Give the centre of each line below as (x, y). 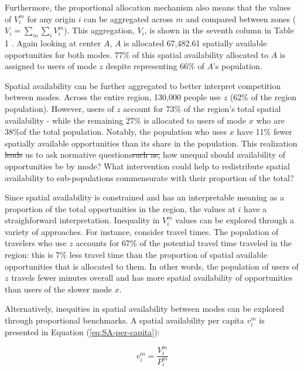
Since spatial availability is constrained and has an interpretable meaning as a (144, 197)
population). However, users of (59, 108)
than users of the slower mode (59, 289)
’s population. (238, 66)
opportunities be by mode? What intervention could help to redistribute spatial (147, 166)
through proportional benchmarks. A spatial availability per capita (124, 320)
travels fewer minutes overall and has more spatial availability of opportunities (152, 278)
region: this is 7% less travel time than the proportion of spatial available (136, 255)
